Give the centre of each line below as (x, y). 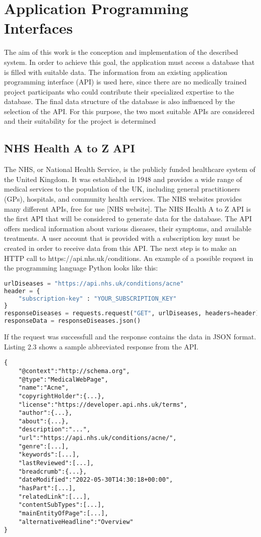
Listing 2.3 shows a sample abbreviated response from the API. (101, 346)
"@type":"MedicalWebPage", (63, 379)
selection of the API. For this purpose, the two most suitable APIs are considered (129, 111)
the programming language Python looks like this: (81, 268)
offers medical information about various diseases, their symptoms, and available (128, 228)
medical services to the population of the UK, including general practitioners (122, 189)
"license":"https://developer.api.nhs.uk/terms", (103, 405)
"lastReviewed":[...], (56, 463)
